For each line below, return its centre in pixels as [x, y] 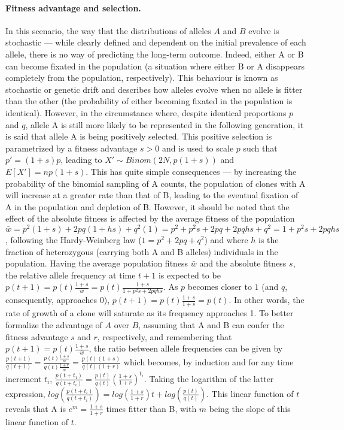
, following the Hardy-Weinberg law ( [74, 239]
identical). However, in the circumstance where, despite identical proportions [146, 112]
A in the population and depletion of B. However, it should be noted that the [147, 206]
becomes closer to [220, 287]
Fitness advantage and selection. [73, 7]
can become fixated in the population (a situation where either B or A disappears [155, 66]
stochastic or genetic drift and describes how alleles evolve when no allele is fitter [154, 89]
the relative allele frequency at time [71, 275]
